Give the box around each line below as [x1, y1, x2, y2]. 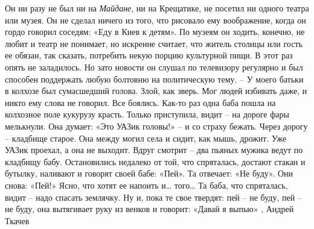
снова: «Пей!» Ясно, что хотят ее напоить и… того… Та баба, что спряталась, [5, 178, 288, 191]
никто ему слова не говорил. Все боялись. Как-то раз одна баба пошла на [5, 96, 276, 108]
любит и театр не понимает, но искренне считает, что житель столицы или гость [5, 37, 303, 49]
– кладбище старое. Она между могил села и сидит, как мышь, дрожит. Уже [5, 131, 287, 144]
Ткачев [5, 214, 30, 227]
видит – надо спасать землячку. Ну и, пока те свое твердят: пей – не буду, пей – [5, 190, 302, 203]
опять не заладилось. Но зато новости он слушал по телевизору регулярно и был [5, 60, 303, 73]
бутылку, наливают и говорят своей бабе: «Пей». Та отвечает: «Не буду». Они [5, 167, 293, 180]
